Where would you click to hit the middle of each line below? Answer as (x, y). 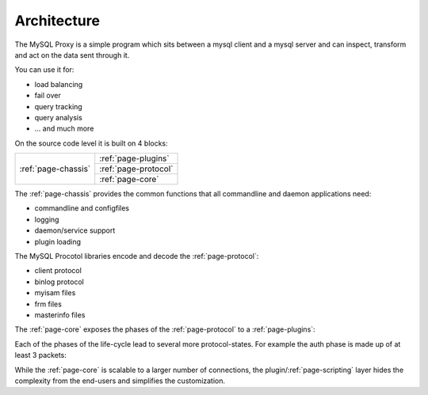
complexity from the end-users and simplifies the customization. (120, 381)
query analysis (58, 117)
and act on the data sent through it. (72, 55)
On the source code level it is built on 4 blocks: (91, 143)
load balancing (59, 84)
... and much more (64, 129)
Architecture (57, 21)
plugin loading (58, 241)
